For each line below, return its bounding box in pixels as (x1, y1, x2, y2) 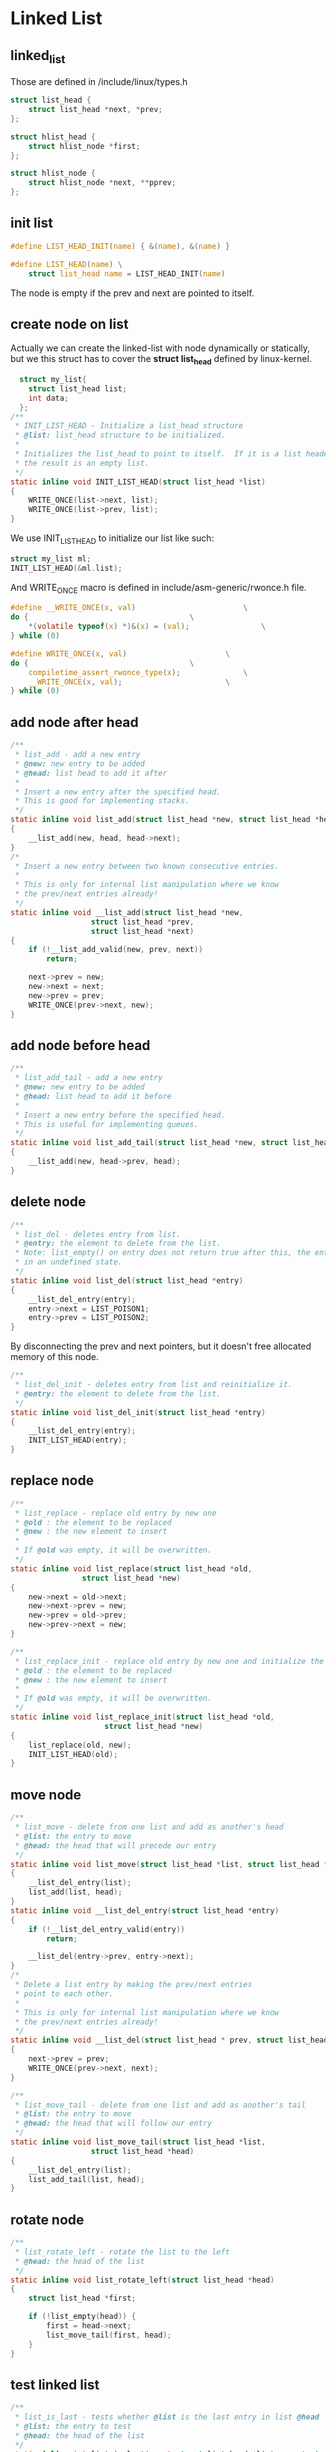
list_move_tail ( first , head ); (46, 2330, 172, 2340)
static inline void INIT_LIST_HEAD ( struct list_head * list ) (10, 477, 267, 487)
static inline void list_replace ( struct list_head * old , (10, 1563, 253, 1574)
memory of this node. (10, 1351, 99, 1363)
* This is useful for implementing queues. (14, 1119, 199, 1129)
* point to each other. (14, 1988, 114, 1999)
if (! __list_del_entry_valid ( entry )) (28, 1924, 186, 1934)
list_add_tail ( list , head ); (28, 2174, 145, 2184)
